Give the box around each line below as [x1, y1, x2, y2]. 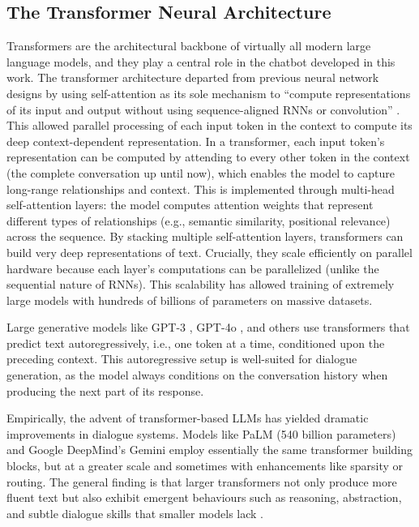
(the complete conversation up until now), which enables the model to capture [6, 164, 395, 181]
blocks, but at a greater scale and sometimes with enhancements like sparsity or [6, 457, 404, 474]
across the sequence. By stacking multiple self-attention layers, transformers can [6, 228, 404, 245]
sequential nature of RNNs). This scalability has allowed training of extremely [6, 276, 395, 293]
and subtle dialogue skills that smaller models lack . [6, 504, 263, 521]
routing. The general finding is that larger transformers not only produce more [6, 473, 397, 490]
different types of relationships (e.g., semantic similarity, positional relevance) [6, 212, 391, 229]
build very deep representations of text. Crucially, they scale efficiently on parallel [6, 243, 413, 260]
